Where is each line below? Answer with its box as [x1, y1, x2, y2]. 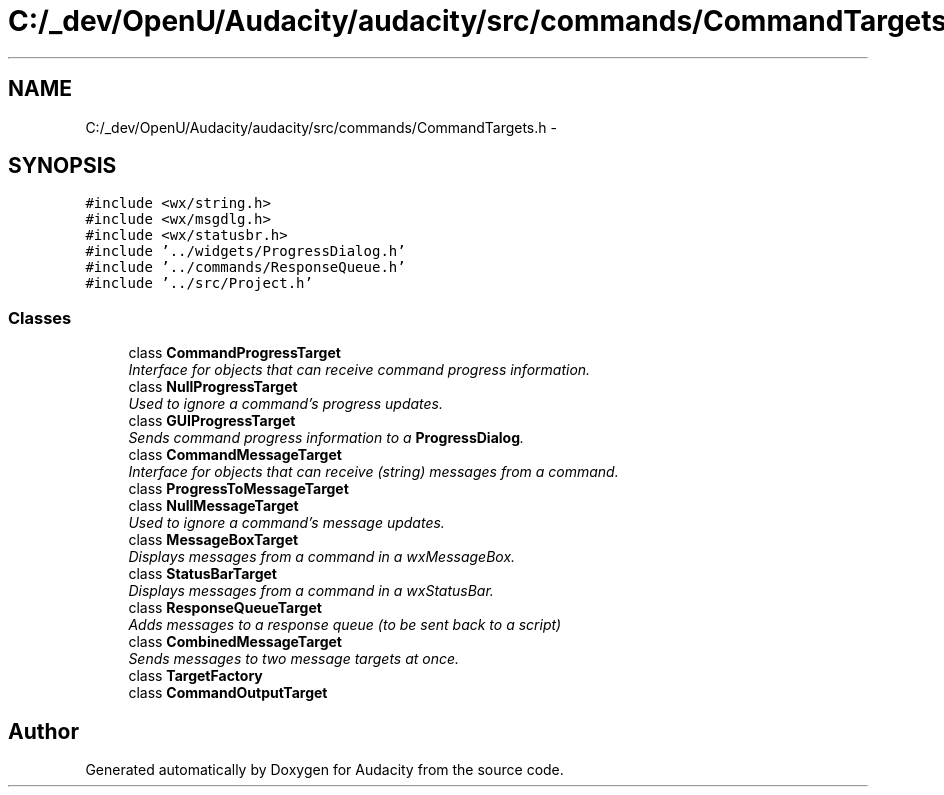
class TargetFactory [128, 667, 263, 685]
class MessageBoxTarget [128, 531, 299, 549]
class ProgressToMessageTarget [128, 480, 349, 498]
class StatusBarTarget [128, 565, 277, 583]
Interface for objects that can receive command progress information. [128, 361, 591, 379]
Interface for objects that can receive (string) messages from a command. [128, 463, 619, 481]
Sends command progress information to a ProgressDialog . [128, 429, 525, 447]
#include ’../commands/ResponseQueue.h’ [85, 259, 406, 276]
